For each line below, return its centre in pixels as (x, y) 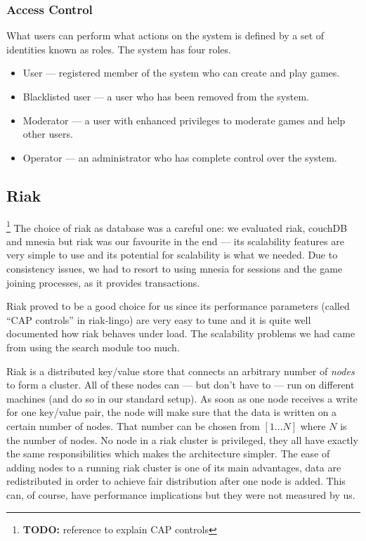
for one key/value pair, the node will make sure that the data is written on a (172, 412)
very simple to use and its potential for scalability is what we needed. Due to (172, 255)
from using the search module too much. (93, 347)
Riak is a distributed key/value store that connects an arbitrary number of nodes (181, 371)
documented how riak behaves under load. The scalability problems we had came (181, 333)
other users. (48, 134)
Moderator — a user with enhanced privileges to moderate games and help (184, 120)
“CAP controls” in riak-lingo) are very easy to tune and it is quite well (159, 319)
